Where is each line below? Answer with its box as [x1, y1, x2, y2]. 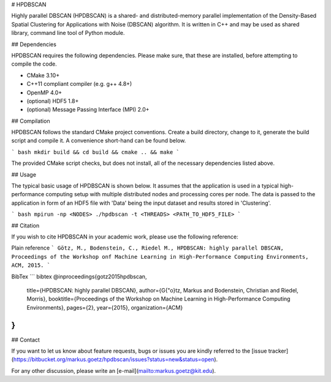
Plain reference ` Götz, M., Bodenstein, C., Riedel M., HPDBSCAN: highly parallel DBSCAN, [11, 244, 284, 251]
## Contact [11, 336, 40, 343]
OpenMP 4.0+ [26, 89, 63, 96]
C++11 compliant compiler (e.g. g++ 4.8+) [26, 80, 132, 88]
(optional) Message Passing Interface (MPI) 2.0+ [26, 106, 150, 113]
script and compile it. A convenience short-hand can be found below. [11, 137, 186, 144]
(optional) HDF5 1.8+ [26, 97, 79, 104]
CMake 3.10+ [26, 71, 60, 79]
